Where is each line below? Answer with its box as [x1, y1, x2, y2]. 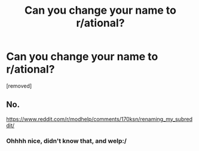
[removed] [6, 82, 32, 90]
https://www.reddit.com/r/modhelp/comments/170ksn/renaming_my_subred [6, 115, 193, 122]
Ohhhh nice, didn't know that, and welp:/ [6, 137, 127, 145]
